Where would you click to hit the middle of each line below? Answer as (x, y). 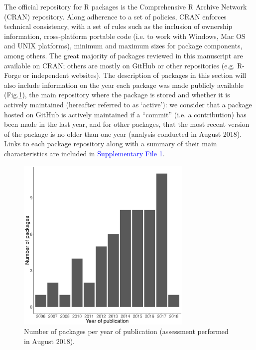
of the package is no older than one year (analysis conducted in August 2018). (123, 134)
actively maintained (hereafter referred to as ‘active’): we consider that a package (128, 104)
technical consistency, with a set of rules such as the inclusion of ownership (118, 26)
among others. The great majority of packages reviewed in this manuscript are (124, 55)
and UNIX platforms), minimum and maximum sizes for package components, (123, 46)
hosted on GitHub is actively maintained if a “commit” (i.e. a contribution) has (125, 114)
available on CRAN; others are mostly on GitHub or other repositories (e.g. (120, 65)
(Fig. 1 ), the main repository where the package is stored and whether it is (117, 95)
